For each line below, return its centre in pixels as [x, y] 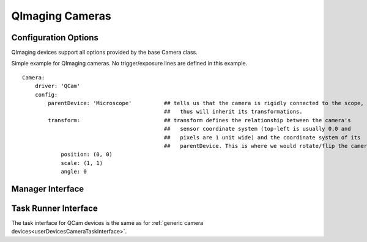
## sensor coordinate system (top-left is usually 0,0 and [257, 129]
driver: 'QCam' [57, 86]
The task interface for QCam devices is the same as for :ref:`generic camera [107, 223]
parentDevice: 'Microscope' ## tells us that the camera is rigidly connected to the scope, [206, 103]
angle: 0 [74, 172]
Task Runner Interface [54, 208]
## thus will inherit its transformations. [233, 112]
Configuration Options [55, 38]
